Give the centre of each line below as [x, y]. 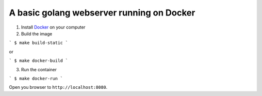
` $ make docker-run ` [36, 78]
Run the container [39, 69]
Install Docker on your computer [53, 27]
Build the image [37, 33]
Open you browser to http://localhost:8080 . [58, 87]
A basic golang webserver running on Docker [102, 13]
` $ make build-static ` [38, 43]
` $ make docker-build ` [38, 61]
